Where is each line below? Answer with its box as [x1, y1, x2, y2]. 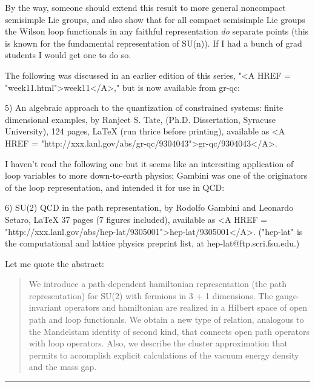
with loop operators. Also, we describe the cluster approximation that [28, 337, 288, 349]
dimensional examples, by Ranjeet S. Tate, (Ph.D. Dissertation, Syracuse [5, 113, 276, 125]
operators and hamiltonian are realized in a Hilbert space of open [64, 301, 308, 314]
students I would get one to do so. [5, 48, 131, 61]
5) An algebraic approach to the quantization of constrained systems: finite [5, 101, 283, 114]
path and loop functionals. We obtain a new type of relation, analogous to [28, 313, 304, 326]
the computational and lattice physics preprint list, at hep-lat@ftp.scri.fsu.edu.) [5, 237, 300, 250]
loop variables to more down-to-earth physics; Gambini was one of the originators [5, 169, 308, 182]
